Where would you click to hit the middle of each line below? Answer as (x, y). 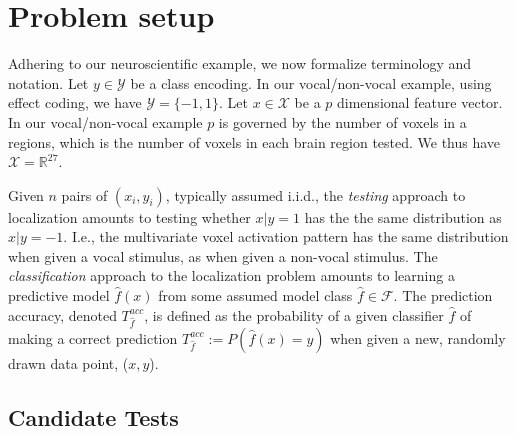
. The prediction (443, 295)
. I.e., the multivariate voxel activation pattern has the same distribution (286, 236)
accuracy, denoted (62, 314)
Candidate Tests (93, 416)
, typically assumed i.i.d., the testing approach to (315, 194)
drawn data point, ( (68, 362)
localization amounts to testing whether (129, 216)
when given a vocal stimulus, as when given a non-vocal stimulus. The (223, 255)
